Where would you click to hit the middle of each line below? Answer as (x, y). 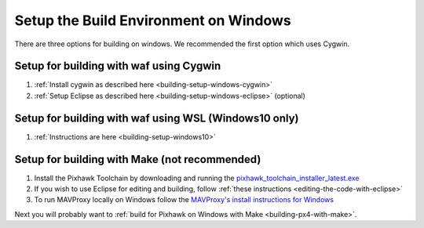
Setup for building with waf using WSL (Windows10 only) (157, 118)
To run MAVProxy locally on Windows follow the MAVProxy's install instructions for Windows (184, 200)
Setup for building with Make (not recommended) (138, 159)
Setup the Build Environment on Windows (153, 20)
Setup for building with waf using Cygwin (118, 66)
